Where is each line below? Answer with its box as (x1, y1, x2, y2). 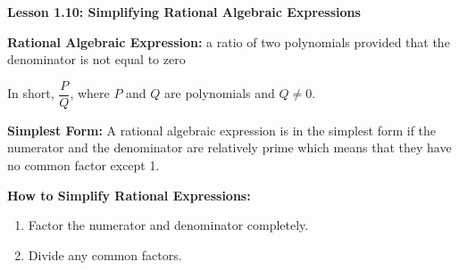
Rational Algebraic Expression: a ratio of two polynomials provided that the (7, 32, 450, 51)
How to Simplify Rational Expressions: (7, 185, 251, 204)
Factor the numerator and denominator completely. (28, 216, 309, 234)
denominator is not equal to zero (7, 50, 186, 69)
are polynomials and (164, 84, 275, 102)
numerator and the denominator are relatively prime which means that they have (7, 138, 452, 157)
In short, (7, 84, 54, 102)
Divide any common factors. (28, 245, 182, 264)
